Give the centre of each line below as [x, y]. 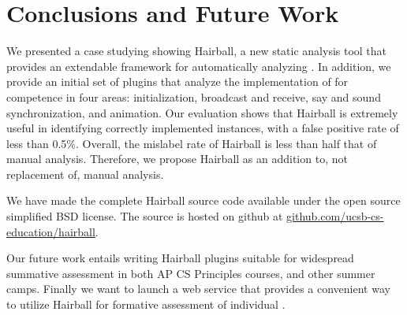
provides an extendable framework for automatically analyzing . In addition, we [199, 66]
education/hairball [51, 231]
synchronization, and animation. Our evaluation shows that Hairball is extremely [202, 112]
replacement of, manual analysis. [85, 174]
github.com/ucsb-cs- [335, 216]
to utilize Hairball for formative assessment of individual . [146, 304]
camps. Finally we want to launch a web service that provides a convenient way [198, 289]
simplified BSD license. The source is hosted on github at [145, 216]
